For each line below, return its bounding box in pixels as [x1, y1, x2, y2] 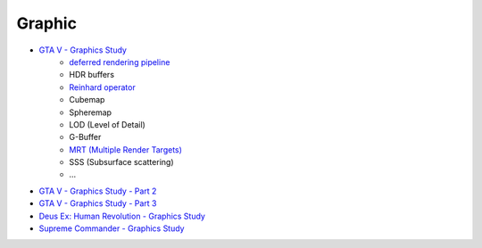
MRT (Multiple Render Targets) [69, 144, 183, 155]
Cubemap [69, 95, 105, 105]
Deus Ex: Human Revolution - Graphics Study [38, 211, 205, 221]
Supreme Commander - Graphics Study [38, 223, 185, 234]
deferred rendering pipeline [69, 56, 170, 67]
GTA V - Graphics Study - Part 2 [38, 186, 157, 196]
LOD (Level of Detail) [69, 119, 146, 129]
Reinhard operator [69, 81, 136, 93]
